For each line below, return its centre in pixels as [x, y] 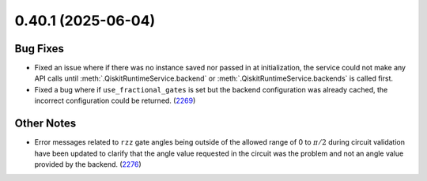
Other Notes [45, 124]
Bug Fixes [40, 49]
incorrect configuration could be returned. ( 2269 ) [115, 101]
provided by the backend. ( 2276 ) [88, 164]
